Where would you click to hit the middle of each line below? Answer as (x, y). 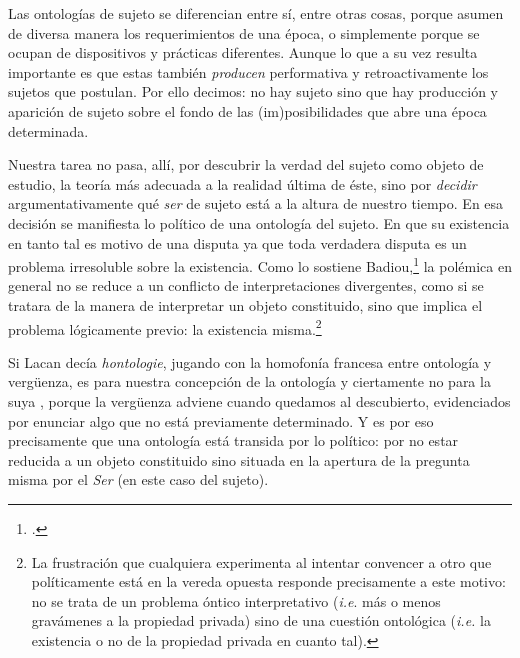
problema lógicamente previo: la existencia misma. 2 (165, 327)
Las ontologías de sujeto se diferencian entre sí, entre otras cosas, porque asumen (256, 13)
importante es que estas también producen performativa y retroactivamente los (248, 71)
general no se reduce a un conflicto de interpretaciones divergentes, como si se (246, 285)
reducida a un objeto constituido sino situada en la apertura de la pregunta (239, 459)
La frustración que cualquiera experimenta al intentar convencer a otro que (261, 561)
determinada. (48, 130)
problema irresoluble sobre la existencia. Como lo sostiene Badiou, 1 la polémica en (260, 264)
